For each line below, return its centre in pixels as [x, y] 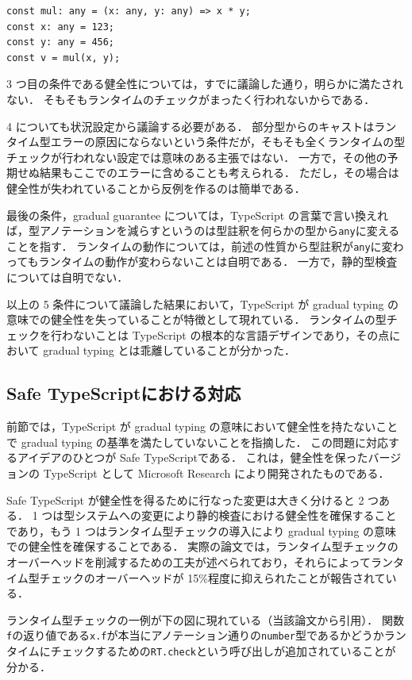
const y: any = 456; [61, 42]
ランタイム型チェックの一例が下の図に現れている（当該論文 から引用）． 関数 [205, 619]
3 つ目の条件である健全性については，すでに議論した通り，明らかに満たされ [205, 84]
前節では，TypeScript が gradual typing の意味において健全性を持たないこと [202, 426]
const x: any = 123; [61, 27]
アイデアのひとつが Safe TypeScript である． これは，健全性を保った [193, 457]
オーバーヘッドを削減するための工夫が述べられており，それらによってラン [200, 561]
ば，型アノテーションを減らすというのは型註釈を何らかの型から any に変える [203, 231]
